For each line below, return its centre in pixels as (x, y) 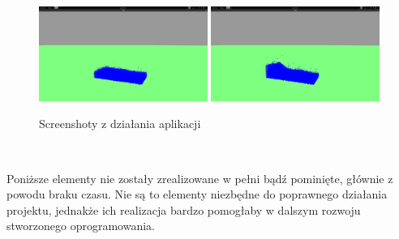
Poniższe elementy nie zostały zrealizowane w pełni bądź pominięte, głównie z (200, 178)
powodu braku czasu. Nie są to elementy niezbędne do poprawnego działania (197, 194)
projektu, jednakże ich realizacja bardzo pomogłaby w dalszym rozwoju (184, 209)
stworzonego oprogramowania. (81, 226)
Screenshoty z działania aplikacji (120, 124)
